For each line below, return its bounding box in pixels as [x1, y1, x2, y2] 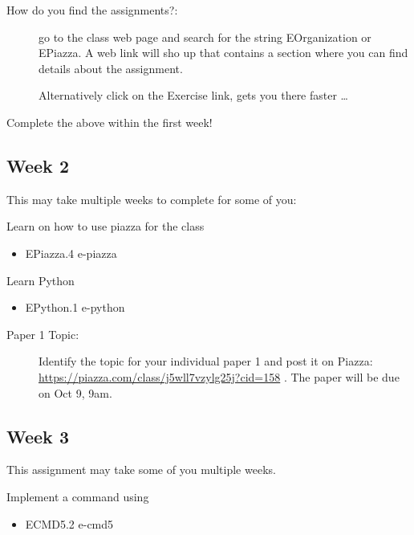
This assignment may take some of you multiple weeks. [6, 461, 276, 478]
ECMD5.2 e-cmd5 [25, 515, 114, 532]
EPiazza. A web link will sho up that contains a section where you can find [39, 44, 408, 61]
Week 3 [6, 423, 69, 448]
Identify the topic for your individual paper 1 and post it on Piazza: [39, 353, 373, 370]
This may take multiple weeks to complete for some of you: [6, 190, 297, 207]
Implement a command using [6, 488, 149, 504]
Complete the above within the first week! [6, 113, 213, 130]
